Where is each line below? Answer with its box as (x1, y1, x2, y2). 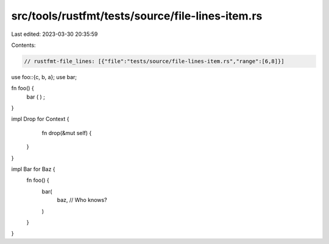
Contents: (11, 41, 36, 49)
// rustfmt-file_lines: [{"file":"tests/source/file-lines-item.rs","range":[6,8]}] (24, 58, 285, 64)
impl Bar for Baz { (11, 166, 55, 173)
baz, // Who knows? (57, 197, 107, 204)
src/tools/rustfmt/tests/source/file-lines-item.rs (11, 9, 263, 23)
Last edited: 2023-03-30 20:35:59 (11, 30, 98, 38)
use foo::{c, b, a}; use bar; (11, 73, 77, 80)
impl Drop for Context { (11, 116, 69, 123)
